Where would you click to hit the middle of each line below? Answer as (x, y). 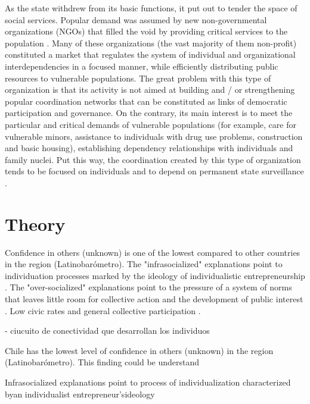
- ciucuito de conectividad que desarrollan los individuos (107, 331)
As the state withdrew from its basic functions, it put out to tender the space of (151, 8)
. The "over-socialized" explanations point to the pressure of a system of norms (148, 287)
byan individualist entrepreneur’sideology (80, 394)
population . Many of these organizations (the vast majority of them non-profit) (151, 43)
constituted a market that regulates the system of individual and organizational (150, 54)
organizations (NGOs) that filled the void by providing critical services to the (146, 31)
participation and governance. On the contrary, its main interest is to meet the (149, 113)
